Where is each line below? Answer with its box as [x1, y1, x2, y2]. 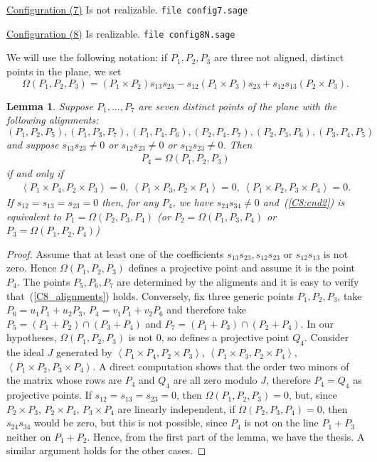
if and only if [6, 166, 63, 181]
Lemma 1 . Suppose [6, 98, 94, 113]
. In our [300, 316, 334, 331]
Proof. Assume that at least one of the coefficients [6, 246, 224, 261]
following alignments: [6, 112, 99, 127]
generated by [56, 345, 112, 360]
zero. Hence [6, 260, 57, 275]
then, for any [102, 194, 159, 209]
